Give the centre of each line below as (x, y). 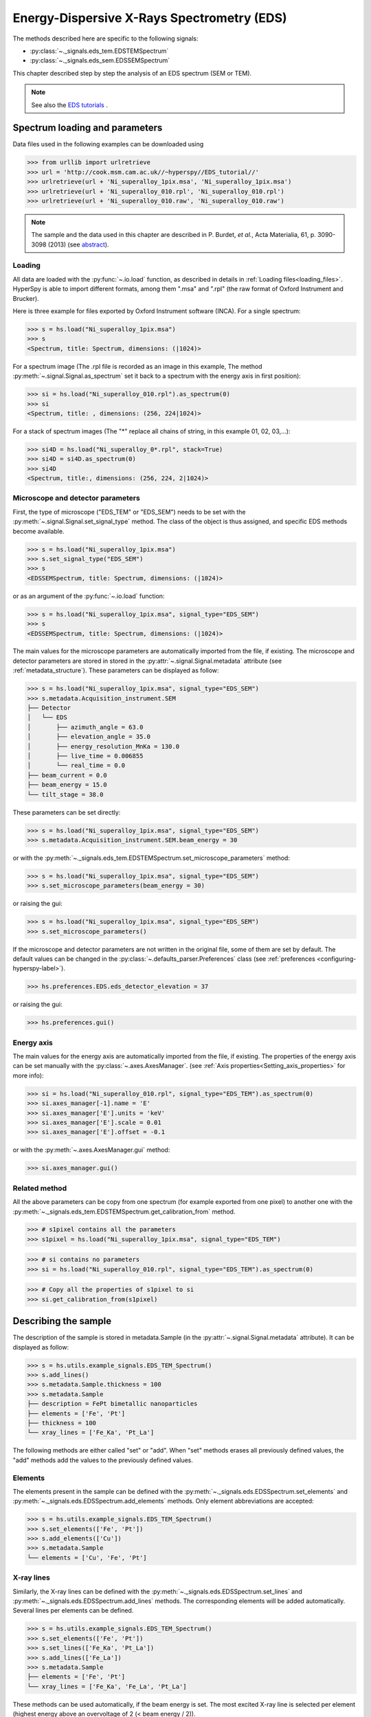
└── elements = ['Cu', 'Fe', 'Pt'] (87, 1558)
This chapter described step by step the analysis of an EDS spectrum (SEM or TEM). (132, 73)
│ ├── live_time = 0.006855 (85, 756)
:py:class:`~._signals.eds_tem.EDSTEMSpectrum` (99, 51)
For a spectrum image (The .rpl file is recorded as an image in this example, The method (137, 366)
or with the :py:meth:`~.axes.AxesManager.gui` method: (91, 1150)
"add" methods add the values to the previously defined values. (103, 1460)
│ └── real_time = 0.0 (76, 765)
